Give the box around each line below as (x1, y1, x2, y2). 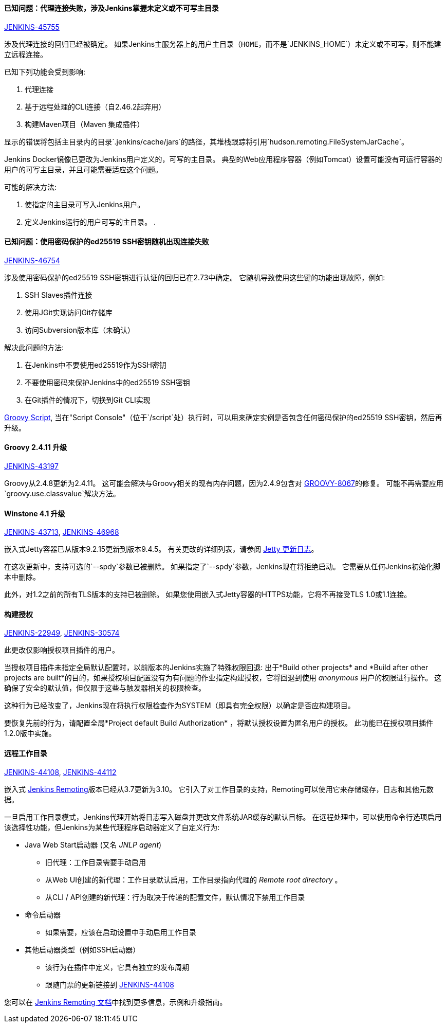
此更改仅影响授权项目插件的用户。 (4, 645, 119, 655)
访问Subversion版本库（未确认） (25, 325, 135, 334)
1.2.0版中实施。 (4, 729, 56, 738)
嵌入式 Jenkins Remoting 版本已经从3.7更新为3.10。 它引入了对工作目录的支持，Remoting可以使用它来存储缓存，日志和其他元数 (4, 784, 434, 794)
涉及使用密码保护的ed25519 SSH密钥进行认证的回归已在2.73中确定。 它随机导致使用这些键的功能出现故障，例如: (4, 273, 385, 282)
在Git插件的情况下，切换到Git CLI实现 (25, 395, 151, 404)
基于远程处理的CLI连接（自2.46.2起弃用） (25, 102, 166, 111)
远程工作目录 (4, 749, 47, 758)
